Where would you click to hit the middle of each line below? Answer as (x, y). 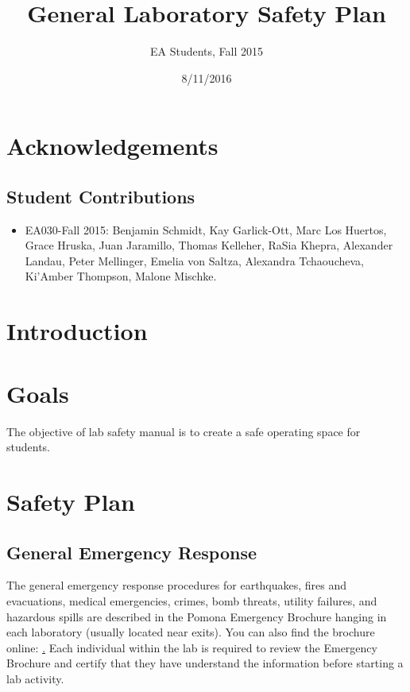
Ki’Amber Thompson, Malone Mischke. (121, 276)
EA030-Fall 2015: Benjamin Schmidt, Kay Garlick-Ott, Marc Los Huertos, (206, 229)
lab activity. (35, 678)
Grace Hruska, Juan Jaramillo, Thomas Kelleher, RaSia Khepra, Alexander (209, 245)
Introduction (77, 331)
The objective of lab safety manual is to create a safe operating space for (184, 431)
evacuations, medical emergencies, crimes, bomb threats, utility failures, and (192, 600)
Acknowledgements (112, 146)
